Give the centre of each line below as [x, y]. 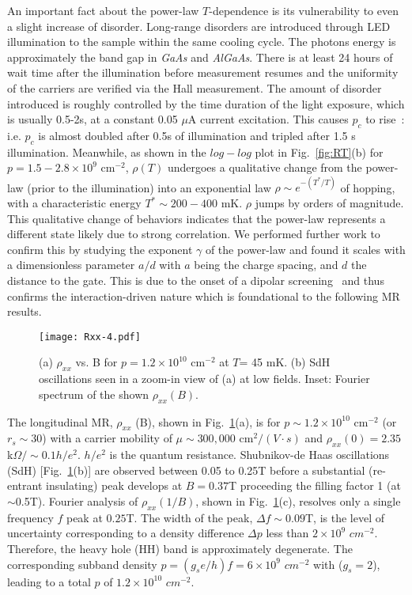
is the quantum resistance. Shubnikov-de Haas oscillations [249, 455]
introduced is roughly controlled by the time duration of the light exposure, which [206, 103]
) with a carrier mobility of [107, 438]
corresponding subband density [82, 564]
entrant [25, 485]
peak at [84, 517]
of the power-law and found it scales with [305, 249]
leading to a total [49, 581]
